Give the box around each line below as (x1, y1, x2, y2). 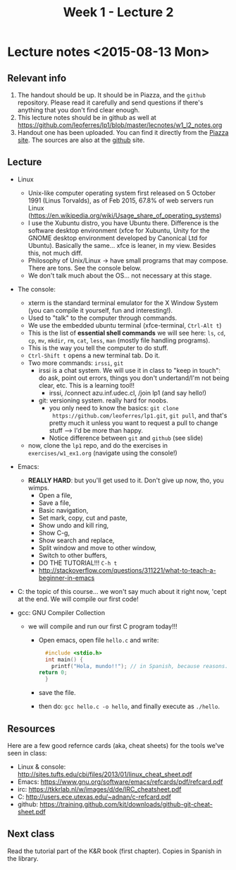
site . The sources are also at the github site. (17, 136, 145, 144)
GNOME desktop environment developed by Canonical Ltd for (27, 234, 208, 242)
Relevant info (7, 72, 67, 84)
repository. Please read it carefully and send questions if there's (17, 98, 204, 107)
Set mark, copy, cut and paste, (38, 513, 128, 522)
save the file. (38, 689, 76, 697)
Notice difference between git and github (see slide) (49, 434, 204, 442)
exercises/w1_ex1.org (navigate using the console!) (27, 448, 178, 457)
